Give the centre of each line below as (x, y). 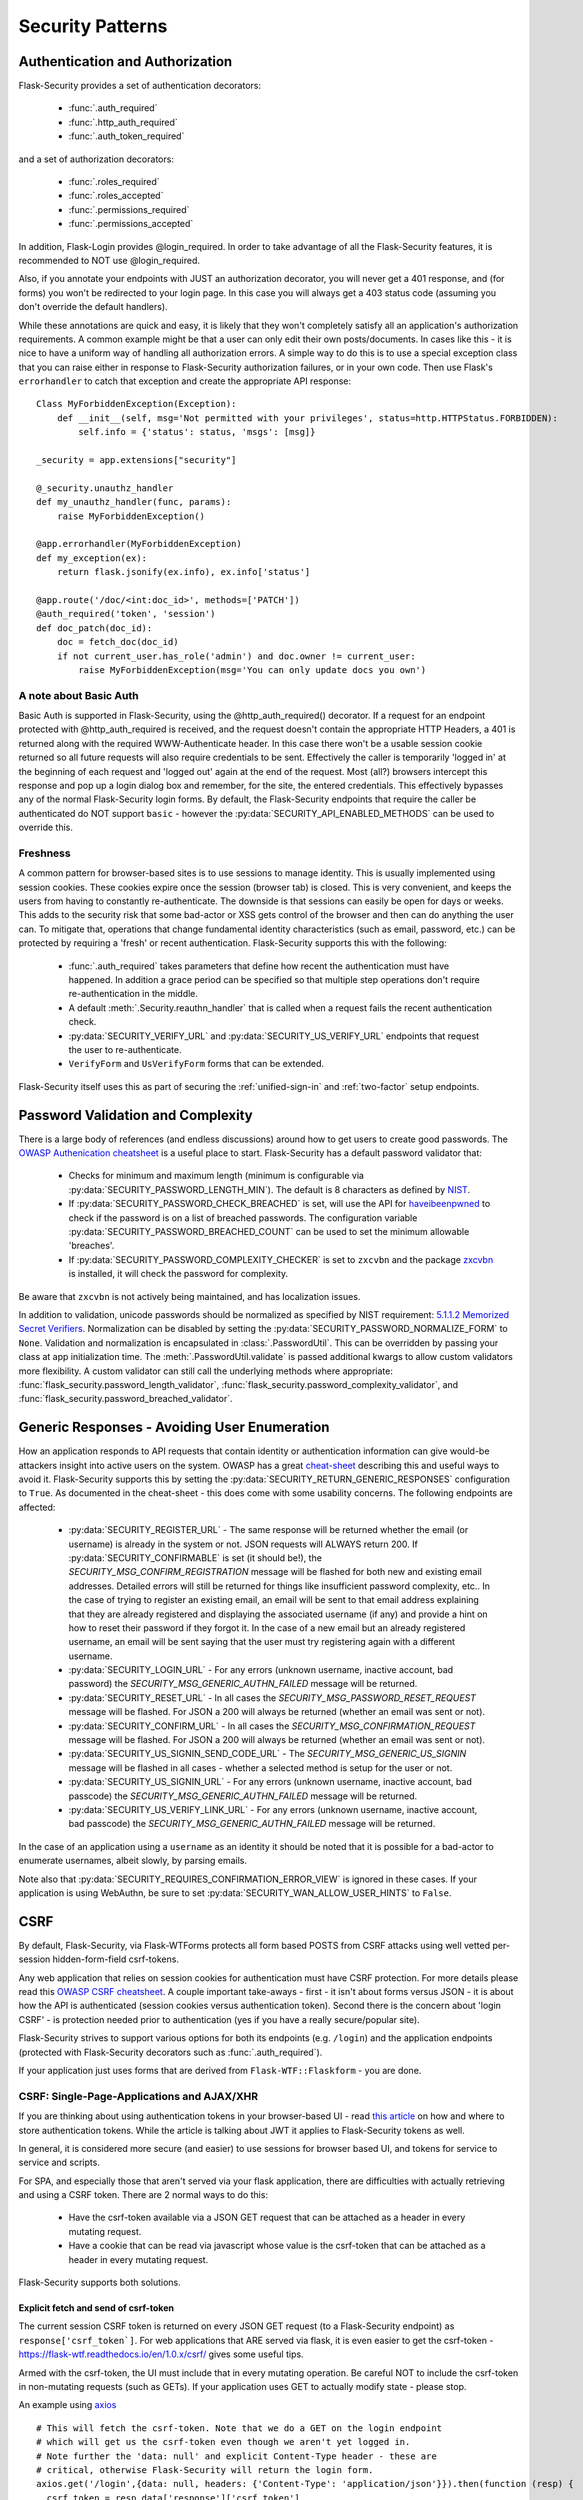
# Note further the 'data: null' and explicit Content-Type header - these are (236, 2456)
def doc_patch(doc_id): (94, 628)
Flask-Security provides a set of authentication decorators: (140, 86)
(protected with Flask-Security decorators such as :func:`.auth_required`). (170, 2052)
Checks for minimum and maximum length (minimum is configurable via (216, 1176)
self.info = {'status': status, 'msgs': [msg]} (197, 432)
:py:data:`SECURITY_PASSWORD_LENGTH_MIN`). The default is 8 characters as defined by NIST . (269, 1189)
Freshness (44, 853)
